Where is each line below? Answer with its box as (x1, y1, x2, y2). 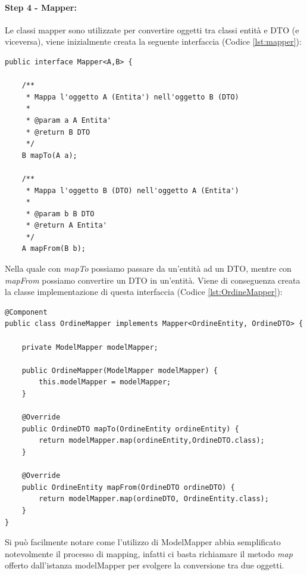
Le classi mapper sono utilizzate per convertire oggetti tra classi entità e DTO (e (5, 23, 299, 36)
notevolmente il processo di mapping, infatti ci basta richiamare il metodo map (5, 547, 293, 560)
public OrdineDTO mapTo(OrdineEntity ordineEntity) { (21, 424, 239, 433)
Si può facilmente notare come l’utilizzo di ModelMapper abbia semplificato (5, 536, 281, 548)
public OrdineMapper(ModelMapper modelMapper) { (21, 366, 218, 375)
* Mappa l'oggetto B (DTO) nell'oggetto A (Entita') (26, 186, 239, 195)
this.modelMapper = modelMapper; (39, 378, 171, 387)
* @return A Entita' (26, 221, 107, 230)
